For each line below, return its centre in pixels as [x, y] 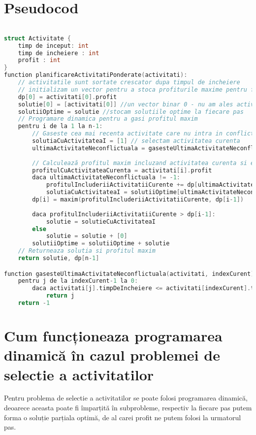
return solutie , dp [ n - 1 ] [59, 258]
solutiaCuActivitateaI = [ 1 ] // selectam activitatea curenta [136, 141]
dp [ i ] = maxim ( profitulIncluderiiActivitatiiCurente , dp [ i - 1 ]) [138, 200]
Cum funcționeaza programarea [113, 336]
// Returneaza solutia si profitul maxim [87, 251]
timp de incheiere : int [59, 53]
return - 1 [34, 303]
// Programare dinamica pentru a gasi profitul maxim [108, 119]
